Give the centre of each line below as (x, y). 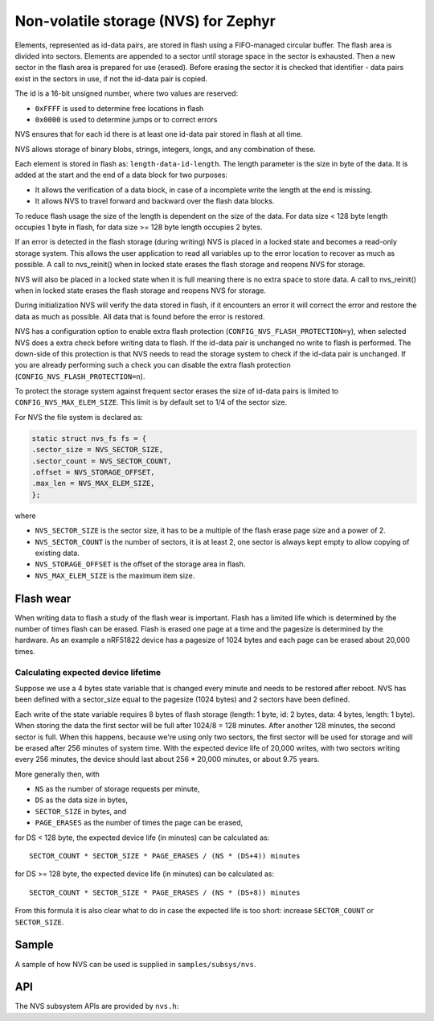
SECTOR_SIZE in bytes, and (81, 811)
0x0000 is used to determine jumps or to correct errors (126, 119)
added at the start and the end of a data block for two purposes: (121, 175)
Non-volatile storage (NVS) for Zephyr (145, 21)
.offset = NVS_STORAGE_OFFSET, (94, 472)
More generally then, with (57, 774)
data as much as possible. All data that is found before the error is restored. (140, 316)
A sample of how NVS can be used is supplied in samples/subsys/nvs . (135, 964)
